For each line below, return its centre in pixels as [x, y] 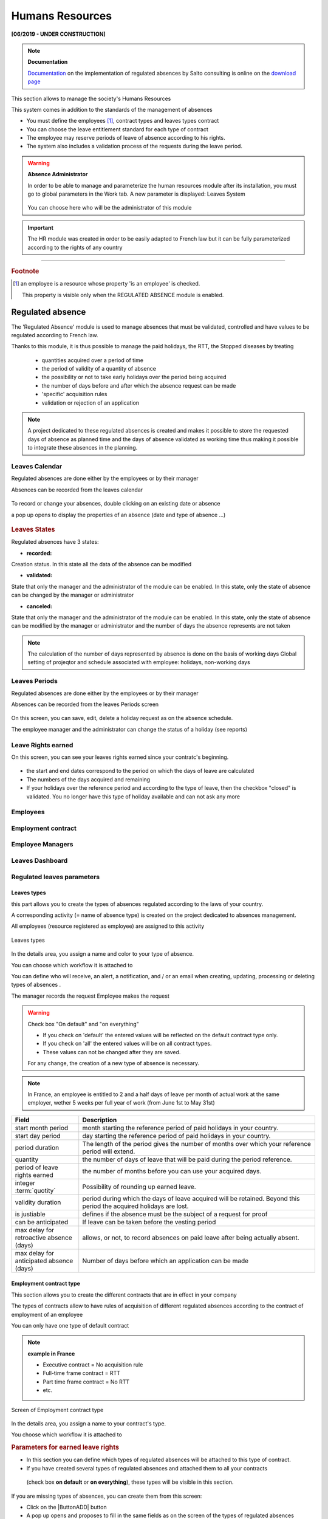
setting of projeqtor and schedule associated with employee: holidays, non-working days [139, 662]
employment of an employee [47, 1314]
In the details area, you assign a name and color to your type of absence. [103, 954]
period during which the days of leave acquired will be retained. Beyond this [191, 1198]
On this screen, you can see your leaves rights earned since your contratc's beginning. [120, 757]
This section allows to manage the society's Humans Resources [91, 98]
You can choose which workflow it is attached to [72, 965]
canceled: [39, 606]
